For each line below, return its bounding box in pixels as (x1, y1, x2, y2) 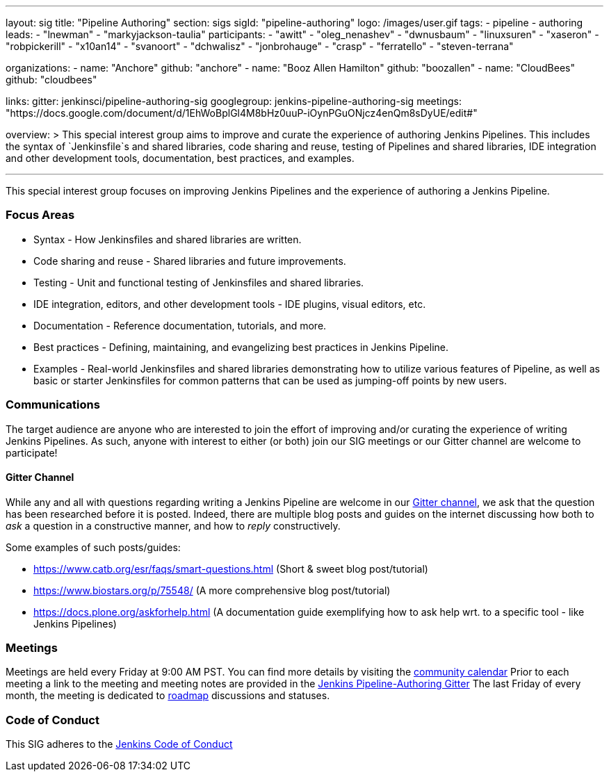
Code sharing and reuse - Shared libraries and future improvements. (33, 254, 346, 267)
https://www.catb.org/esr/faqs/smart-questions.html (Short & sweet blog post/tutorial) (33, 562, 428, 575)
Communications (6, 398, 100, 412)
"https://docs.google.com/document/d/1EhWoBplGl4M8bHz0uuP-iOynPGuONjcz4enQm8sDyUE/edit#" (6, 107, 478, 119)
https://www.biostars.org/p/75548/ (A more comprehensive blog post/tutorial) (33, 584, 391, 596)
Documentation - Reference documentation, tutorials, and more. (33, 319, 327, 332)
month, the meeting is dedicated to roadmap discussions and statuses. (6, 689, 330, 702)
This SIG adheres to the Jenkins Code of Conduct (6, 738, 233, 751)
